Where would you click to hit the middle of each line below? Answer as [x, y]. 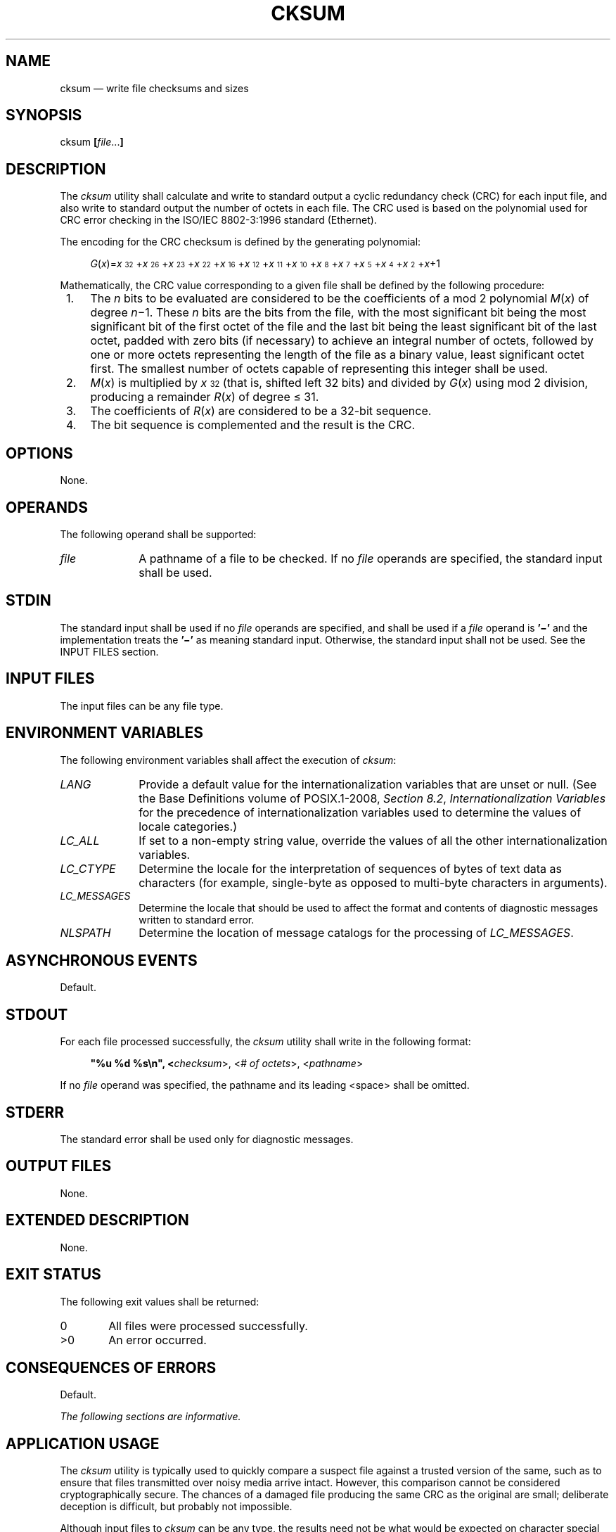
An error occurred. [158, 1340]
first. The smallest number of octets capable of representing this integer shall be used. [319, 369]
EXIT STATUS [53, 1275]
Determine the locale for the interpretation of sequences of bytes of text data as [350, 868]
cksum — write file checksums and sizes [154, 88]
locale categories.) [188, 826]
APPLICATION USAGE [83, 1443]
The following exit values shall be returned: [160, 1301]
